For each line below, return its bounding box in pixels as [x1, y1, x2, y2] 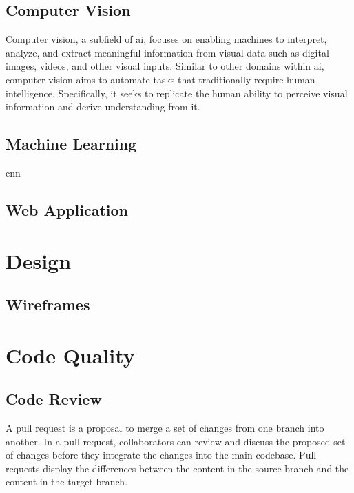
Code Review [6, 388, 102, 410]
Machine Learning [6, 133, 137, 154]
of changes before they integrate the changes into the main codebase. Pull [6, 447, 317, 462]
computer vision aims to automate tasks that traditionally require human [6, 72, 315, 86]
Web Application [6, 199, 129, 220]
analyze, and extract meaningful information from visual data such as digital [6, 45, 329, 59]
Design [6, 246, 72, 274]
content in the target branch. [6, 474, 128, 489]
